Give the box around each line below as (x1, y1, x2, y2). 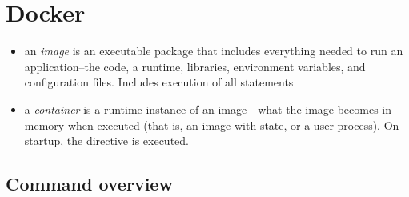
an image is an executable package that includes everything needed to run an (24, 42, 403, 59)
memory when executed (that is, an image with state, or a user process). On (24, 116, 399, 133)
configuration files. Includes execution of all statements (24, 74, 294, 90)
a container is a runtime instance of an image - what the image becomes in (24, 100, 392, 117)
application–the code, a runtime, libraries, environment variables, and (24, 58, 366, 74)
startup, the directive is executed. (24, 132, 189, 149)
